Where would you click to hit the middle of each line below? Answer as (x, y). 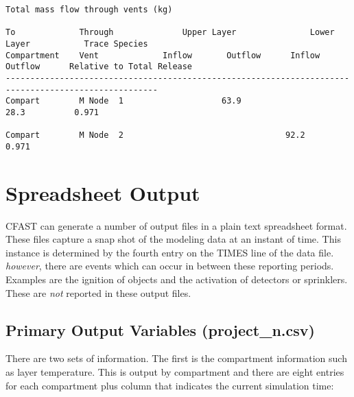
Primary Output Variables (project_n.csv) (160, 329)
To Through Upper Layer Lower (170, 33)
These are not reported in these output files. (98, 292)
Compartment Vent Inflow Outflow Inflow (163, 55)
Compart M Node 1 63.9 (123, 101)
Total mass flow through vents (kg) (89, 10)
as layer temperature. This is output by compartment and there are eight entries (175, 372)
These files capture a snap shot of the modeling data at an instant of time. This (173, 239)
